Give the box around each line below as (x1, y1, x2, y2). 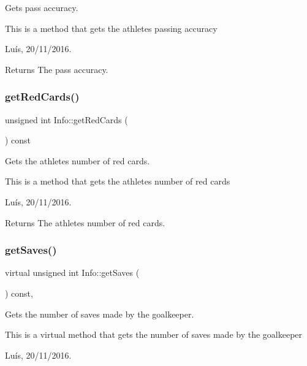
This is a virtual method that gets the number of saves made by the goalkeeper (5, 328, 303, 341)
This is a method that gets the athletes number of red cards (5, 175, 230, 188)
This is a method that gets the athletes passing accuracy (5, 21, 218, 34)
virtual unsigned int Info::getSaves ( (5, 266, 140, 279)
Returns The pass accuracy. (5, 63, 108, 75)
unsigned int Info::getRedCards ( (5, 113, 128, 126)
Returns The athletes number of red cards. (5, 216, 165, 229)
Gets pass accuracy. (5, 1, 78, 13)
